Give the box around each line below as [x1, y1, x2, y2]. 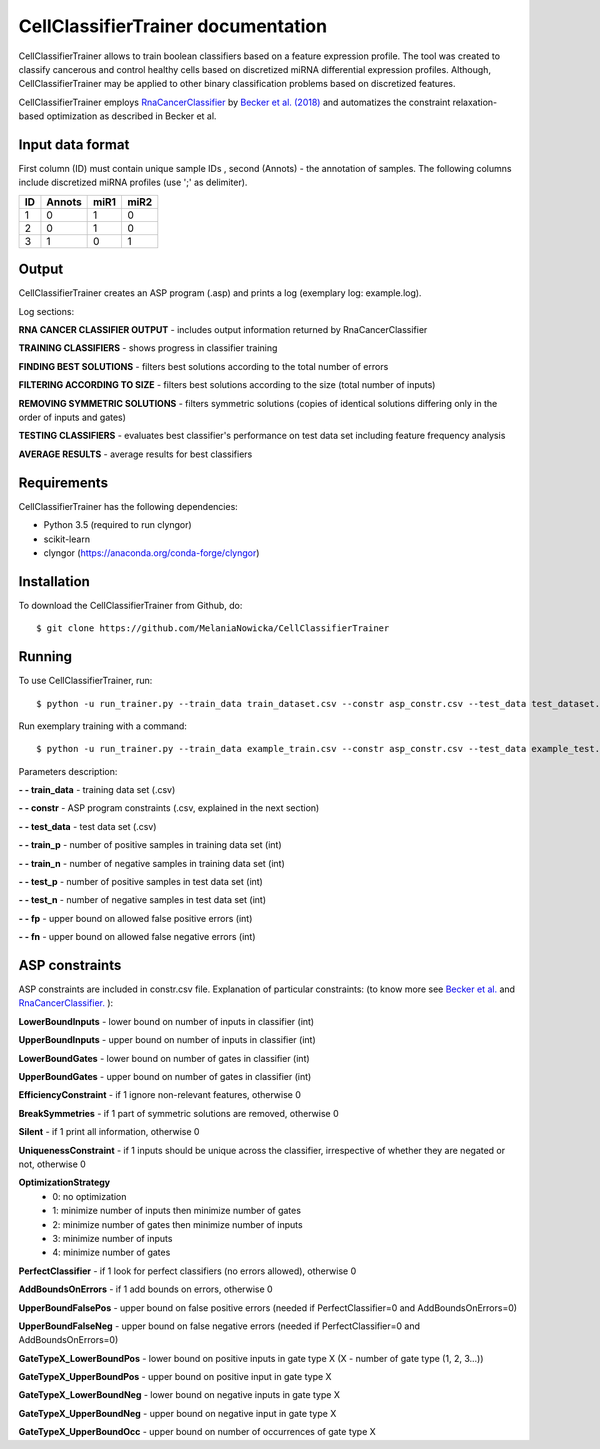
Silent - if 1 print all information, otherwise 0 [18, 1126, 200, 1138]
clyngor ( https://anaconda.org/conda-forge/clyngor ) [43, 546, 260, 559]
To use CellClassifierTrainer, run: [18, 675, 153, 687]
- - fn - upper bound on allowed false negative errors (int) [18, 931, 256, 943]
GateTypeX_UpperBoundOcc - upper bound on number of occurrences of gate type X [18, 1426, 377, 1438]
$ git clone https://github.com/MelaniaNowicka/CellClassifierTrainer [36, 623, 390, 634]
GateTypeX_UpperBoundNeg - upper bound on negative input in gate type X [18, 1407, 337, 1419]
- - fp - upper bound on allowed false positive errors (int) [18, 912, 253, 924]
